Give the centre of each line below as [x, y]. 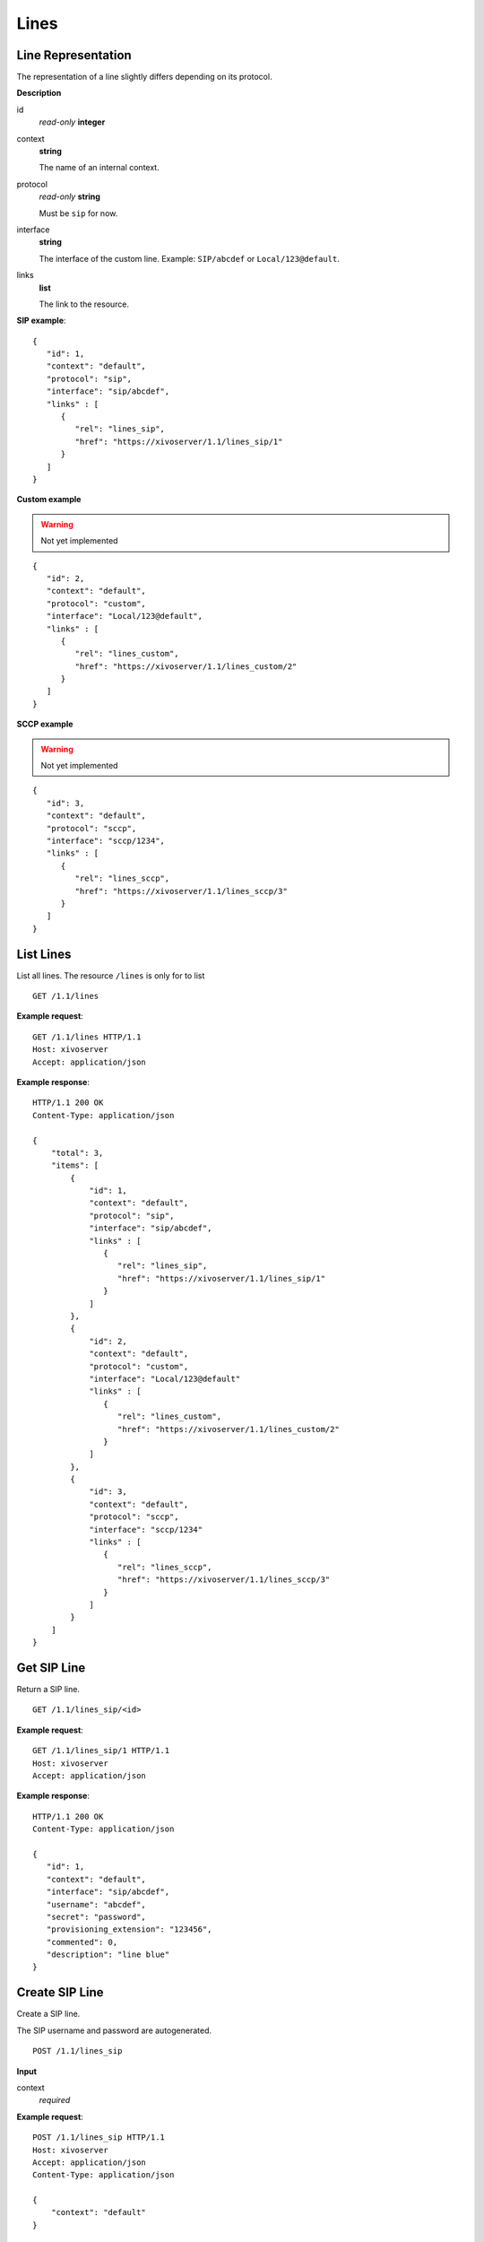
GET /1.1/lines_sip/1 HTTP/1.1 [101, 1751]
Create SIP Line [60, 1992]
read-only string [69, 196]
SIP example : [41, 321]
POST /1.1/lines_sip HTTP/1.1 [99, 2138]
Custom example [49, 500]
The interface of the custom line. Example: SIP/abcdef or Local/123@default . [189, 258]
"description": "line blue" [108, 1955]
